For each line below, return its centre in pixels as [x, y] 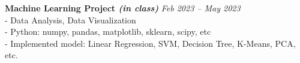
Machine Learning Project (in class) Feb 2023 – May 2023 [123, 8]
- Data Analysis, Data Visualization [70, 19]
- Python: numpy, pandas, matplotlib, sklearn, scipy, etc [108, 31]
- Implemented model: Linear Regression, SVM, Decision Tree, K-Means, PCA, [150, 43]
